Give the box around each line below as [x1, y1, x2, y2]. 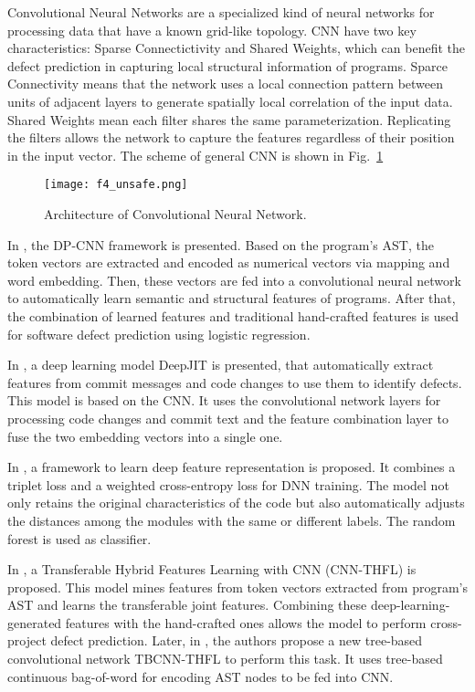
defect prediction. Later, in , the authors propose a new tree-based [50, 631, 423, 650]
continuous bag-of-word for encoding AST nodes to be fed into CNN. [7, 666, 394, 686]
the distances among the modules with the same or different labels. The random [7, 510, 456, 529]
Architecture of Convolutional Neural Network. [44, 204, 307, 223]
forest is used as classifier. [7, 529, 152, 548]
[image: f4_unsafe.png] [44, 178, 188, 192]
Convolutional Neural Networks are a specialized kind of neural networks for [7, 3, 435, 21]
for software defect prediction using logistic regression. [7, 324, 311, 343]
